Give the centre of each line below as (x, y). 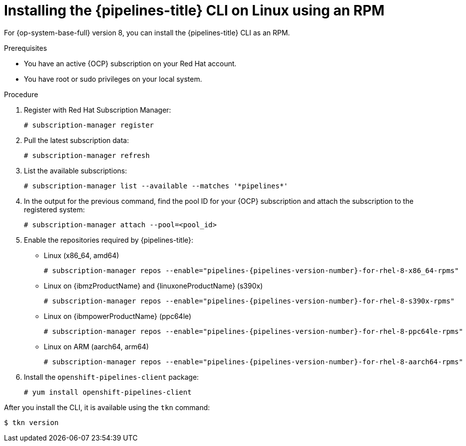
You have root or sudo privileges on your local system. (113, 79)
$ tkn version (31, 422)
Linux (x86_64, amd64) (82, 255)
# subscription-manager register (89, 125)
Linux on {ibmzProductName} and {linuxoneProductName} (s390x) (153, 286)
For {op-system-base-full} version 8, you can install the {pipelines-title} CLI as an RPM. (147, 32)
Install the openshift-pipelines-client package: (111, 377)
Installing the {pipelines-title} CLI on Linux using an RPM (194, 10)
